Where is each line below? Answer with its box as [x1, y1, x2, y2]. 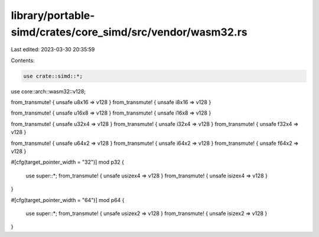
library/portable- [11, 9, 95, 22]
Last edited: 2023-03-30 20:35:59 [11, 46, 95, 53]
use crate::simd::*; [23, 73, 83, 79]
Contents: [11, 57, 35, 64]
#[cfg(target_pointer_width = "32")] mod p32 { [11, 158, 124, 165]
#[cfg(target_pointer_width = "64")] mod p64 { [11, 196, 125, 203]
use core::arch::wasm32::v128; [11, 87, 86, 95]
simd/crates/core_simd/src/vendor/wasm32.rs [11, 25, 248, 38]
